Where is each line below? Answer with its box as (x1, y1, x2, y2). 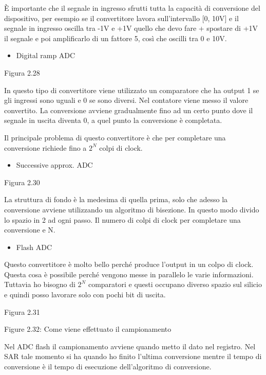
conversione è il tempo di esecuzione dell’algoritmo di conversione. (4, 361, 212, 372)
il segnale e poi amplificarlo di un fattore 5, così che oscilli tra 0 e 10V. (4, 32, 227, 43)
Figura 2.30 (4, 176, 40, 187)
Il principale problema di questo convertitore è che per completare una (4, 132, 226, 142)
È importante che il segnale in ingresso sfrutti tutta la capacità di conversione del (4, 3, 260, 13)
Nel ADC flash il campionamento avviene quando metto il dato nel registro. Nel (4, 341, 256, 351)
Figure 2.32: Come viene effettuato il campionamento (4, 324, 172, 334)
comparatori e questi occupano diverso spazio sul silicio (88, 279, 262, 290)
